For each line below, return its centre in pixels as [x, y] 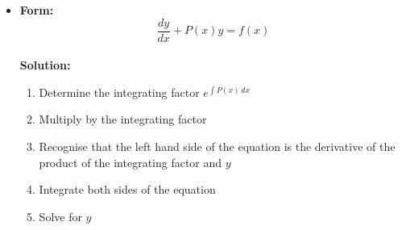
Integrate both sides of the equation [127, 189]
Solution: [45, 65]
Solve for [60, 216]
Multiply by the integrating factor [123, 119]
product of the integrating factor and [131, 162]
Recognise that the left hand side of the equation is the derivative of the [217, 146]
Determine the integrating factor [119, 92]
